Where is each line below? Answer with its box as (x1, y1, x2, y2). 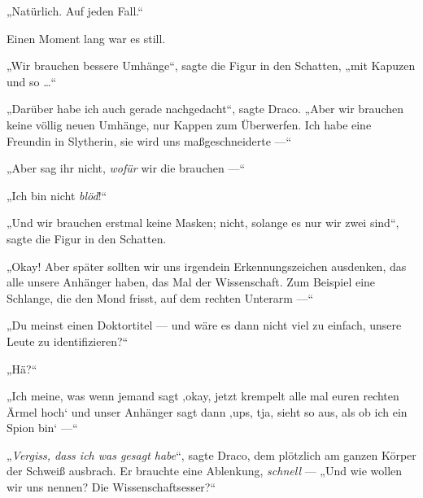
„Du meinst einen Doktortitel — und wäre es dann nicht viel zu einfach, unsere (7, 317, 402, 334)
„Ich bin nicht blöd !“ (7, 186, 107, 203)
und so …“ (7, 72, 57, 90)
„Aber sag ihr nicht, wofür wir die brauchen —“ (7, 159, 246, 177)
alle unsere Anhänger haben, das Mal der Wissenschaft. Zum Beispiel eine (7, 273, 376, 290)
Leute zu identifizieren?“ (7, 332, 129, 349)
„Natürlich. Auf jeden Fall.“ (7, 2, 143, 19)
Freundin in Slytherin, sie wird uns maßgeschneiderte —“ (7, 132, 292, 149)
